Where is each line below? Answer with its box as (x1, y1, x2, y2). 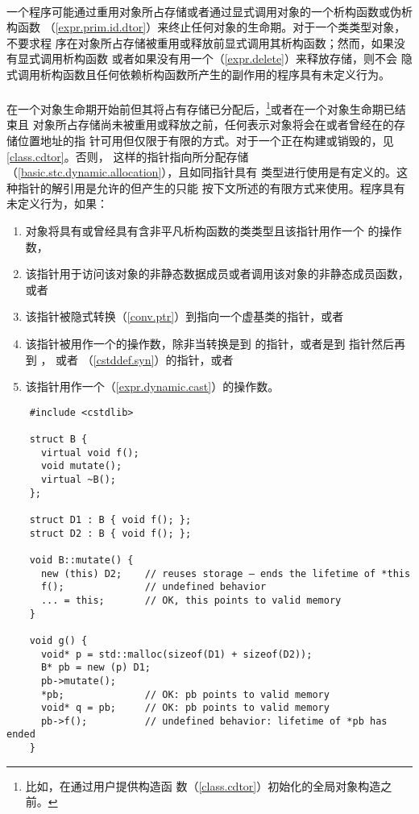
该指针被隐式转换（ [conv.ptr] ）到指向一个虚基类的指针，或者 (25, 308, 344, 325)
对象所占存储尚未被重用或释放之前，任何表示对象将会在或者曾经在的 (32, 116, 394, 133)
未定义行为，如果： (6, 195, 108, 212)
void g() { (29, 634, 88, 646)
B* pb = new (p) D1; (40, 662, 151, 674)
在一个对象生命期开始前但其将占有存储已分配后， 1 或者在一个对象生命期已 (6, 98, 395, 117)
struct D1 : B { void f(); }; (29, 513, 192, 525)
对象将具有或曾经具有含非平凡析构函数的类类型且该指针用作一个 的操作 (25, 222, 402, 239)
